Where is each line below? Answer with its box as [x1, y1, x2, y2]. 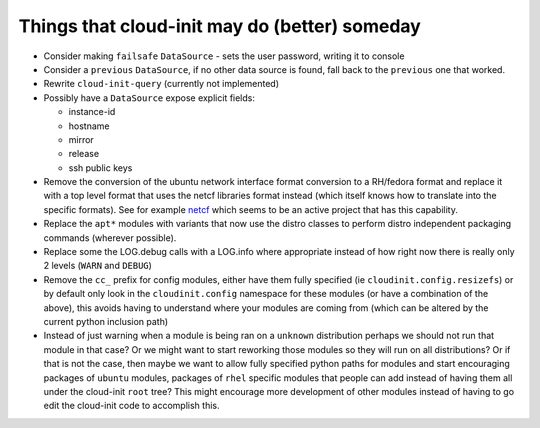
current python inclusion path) [43, 315, 169, 327]
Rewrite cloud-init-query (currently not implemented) [43, 78, 280, 90]
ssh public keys [68, 161, 133, 174]
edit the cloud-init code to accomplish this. [43, 400, 220, 412]
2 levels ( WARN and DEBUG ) [43, 260, 152, 272]
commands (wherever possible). [43, 231, 177, 244]
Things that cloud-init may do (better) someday [18, 15, 422, 37]
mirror [68, 133, 94, 145]
